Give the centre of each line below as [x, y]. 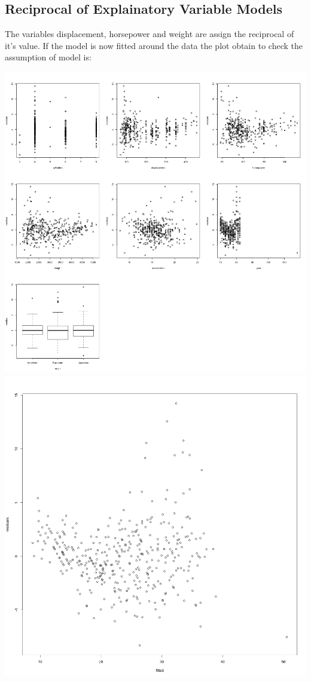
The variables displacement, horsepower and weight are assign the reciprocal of [150, 34]
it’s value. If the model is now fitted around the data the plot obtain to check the [154, 45]
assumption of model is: [48, 57]
